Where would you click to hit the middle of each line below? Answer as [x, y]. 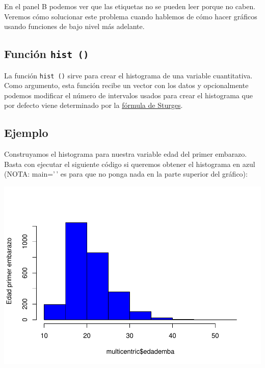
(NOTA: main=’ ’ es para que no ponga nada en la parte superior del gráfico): [126, 174]
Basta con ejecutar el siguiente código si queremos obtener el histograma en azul [130, 164]
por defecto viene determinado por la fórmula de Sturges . [94, 105]
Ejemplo [26, 133]
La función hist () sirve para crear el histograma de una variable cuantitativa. [128, 75]
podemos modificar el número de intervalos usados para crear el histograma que [128, 95]
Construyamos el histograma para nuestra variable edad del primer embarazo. [126, 154]
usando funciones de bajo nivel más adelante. [74, 26]
